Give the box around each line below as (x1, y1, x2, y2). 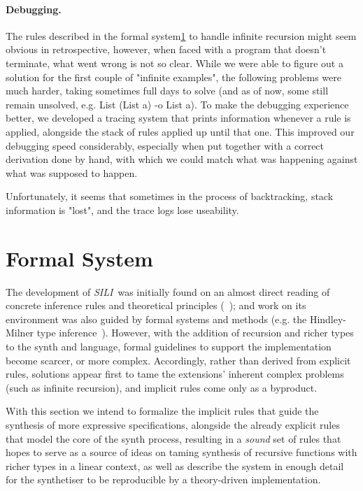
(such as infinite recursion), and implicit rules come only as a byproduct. (6, 380, 318, 394)
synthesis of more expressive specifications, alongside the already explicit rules (6, 417, 340, 432)
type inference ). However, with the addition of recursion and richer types (36, 325, 354, 340)
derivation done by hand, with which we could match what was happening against (6, 152, 358, 166)
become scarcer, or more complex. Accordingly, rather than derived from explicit (6, 353, 351, 367)
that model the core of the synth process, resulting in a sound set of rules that (6, 431, 341, 446)
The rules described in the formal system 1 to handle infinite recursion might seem (6, 28, 357, 43)
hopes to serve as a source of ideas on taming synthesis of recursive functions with (6, 445, 357, 460)
